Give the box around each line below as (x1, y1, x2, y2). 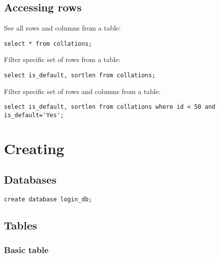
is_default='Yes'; (4, 111, 64, 119)
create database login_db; (4, 196, 92, 203)
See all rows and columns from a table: (4, 23, 121, 33)
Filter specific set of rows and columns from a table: (4, 86, 161, 96)
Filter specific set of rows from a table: (4, 54, 121, 64)
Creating (4, 138, 64, 158)
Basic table (4, 243, 49, 256)
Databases (4, 172, 57, 187)
